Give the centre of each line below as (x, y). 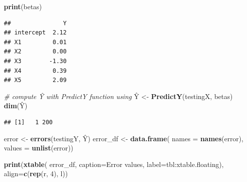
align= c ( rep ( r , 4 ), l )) (36, 174)
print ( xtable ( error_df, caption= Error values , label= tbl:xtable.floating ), (114, 164)
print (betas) (23, 6)
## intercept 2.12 (35, 33)
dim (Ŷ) (16, 106)
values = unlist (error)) (39, 148)
